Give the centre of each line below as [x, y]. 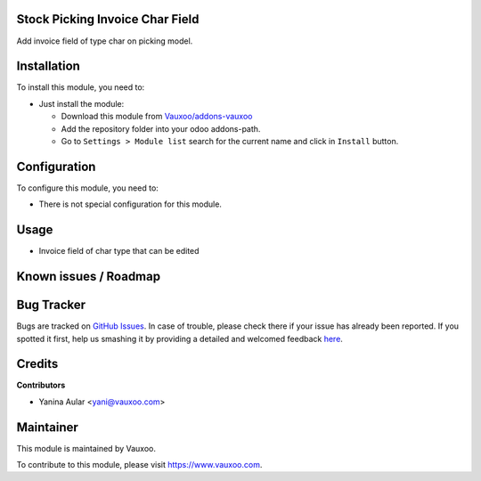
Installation [48, 66]
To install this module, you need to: [81, 87]
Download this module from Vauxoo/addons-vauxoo [157, 117]
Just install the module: [82, 103]
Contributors [41, 385]
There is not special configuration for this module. [130, 204]
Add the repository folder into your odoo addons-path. [161, 128]
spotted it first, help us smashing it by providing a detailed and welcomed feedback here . [179, 338]
